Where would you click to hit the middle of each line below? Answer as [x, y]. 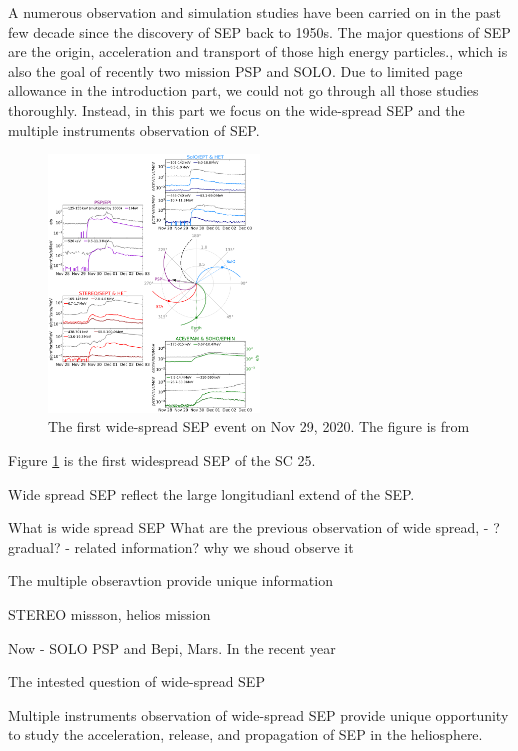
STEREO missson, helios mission [109, 614]
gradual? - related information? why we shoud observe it [181, 546]
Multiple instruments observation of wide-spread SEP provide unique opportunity [258, 714]
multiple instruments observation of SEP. [134, 129]
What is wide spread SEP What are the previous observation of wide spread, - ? [254, 527]
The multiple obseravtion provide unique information [170, 580]
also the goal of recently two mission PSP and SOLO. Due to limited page [235, 70]
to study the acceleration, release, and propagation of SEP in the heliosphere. [245, 734]
